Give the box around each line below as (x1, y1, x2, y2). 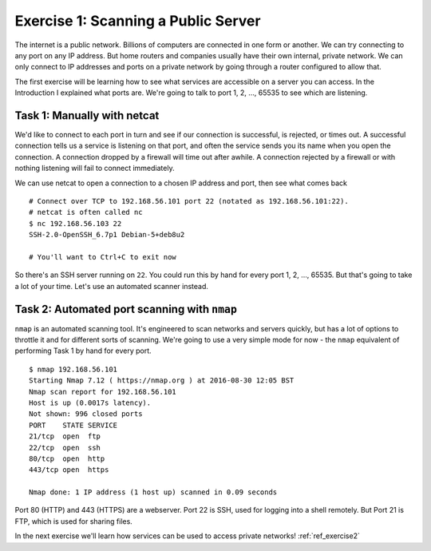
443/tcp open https (29, 466, 109, 474)
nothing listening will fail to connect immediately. (14, 164, 175, 173)
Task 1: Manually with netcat (14, 109, 160, 122)
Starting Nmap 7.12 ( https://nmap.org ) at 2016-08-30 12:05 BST (29, 376, 295, 385)
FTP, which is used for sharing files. (14, 516, 133, 526)
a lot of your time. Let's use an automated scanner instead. (14, 281, 209, 291)
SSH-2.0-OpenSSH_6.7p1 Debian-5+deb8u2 (29, 230, 185, 240)
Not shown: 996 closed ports (29, 410, 143, 418)
